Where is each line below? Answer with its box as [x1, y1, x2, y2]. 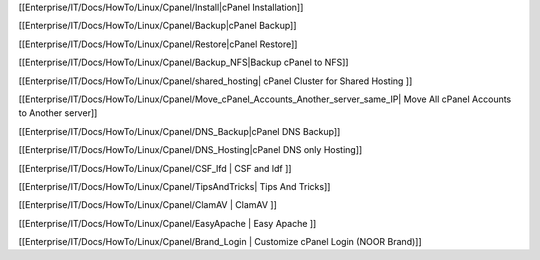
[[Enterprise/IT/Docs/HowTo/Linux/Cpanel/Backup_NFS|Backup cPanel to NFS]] [18, 56, 349, 69]
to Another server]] [18, 107, 98, 119]
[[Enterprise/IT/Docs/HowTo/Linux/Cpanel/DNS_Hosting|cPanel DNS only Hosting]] [18, 144, 363, 156]
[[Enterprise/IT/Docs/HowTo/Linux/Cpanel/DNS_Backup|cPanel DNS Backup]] [18, 125, 341, 137]
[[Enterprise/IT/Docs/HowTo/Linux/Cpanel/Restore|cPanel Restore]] [18, 38, 298, 50]
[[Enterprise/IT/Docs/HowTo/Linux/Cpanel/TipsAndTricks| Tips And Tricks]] [18, 180, 331, 192]
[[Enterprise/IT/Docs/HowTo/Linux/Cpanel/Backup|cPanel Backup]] [18, 20, 297, 32]
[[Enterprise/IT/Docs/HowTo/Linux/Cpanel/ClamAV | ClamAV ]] [18, 199, 277, 211]
